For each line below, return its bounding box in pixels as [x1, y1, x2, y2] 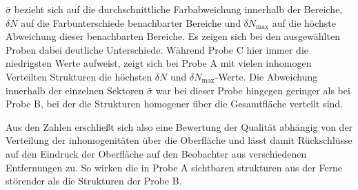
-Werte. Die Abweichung [215, 69, 318, 83]
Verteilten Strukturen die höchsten [6, 69, 152, 83]
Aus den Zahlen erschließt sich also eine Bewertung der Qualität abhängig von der [6, 119, 353, 134]
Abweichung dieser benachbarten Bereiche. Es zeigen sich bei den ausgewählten [6, 29, 340, 43]
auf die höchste [272, 15, 336, 30]
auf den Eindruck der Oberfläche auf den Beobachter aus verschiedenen [6, 146, 307, 160]
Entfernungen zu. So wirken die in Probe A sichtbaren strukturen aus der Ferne [6, 160, 343, 174]
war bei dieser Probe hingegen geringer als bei [155, 83, 350, 97]
